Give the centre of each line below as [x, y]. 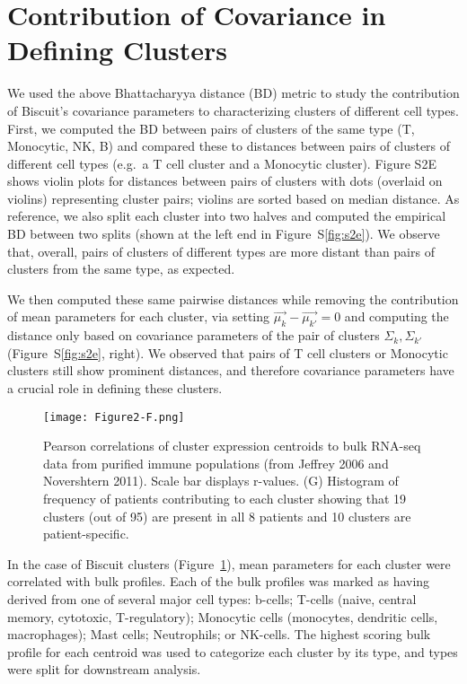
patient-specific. [86, 534]
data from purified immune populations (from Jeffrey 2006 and [216, 463]
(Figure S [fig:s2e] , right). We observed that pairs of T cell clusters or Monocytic [228, 352]
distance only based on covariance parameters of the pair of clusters [194, 335]
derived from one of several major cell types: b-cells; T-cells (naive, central [212, 599]
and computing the [397, 316]
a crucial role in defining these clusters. [115, 388]
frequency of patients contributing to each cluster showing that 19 [225, 499]
